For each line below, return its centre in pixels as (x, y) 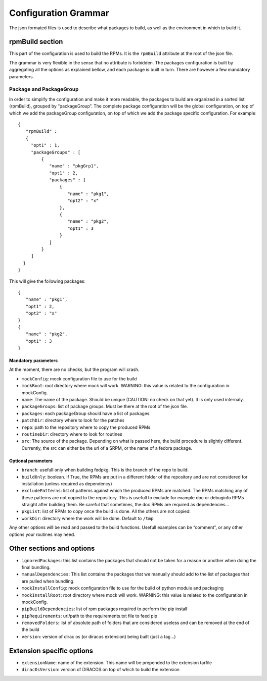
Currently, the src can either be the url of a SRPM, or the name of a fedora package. (107, 448)
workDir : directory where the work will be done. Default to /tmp (88, 518)
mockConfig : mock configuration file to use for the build (79, 378)
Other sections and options (52, 549)
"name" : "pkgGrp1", (74, 166)
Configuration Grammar (59, 13)
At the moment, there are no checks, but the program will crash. (74, 369)
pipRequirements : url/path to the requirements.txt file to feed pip (89, 616)
